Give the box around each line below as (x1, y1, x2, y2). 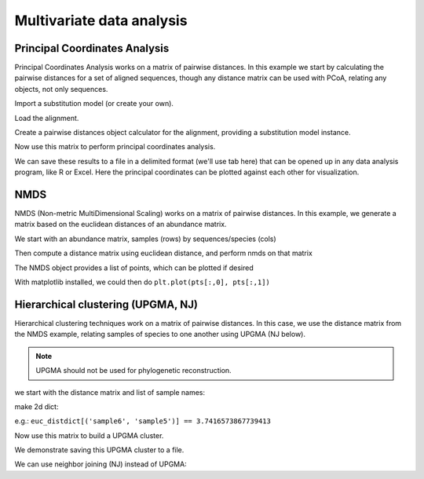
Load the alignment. (14, 113, 79, 122)
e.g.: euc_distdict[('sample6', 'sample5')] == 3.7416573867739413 (14, 416, 271, 426)
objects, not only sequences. (14, 84, 108, 93)
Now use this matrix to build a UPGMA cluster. (14, 430, 164, 440)
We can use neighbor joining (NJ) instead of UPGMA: (14, 459, 188, 469)
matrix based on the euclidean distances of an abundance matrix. (14, 220, 227, 229)
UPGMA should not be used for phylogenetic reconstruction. (35, 366, 232, 375)
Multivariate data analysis (14, 12, 188, 29)
